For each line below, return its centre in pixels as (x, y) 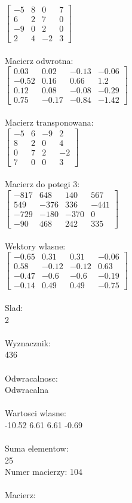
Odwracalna (27, 390)
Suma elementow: (37, 448)
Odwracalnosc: (31, 378)
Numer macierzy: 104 (44, 472)
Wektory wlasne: (35, 246)
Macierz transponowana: (49, 122)
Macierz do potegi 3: (42, 184)
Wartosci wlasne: (36, 413)
